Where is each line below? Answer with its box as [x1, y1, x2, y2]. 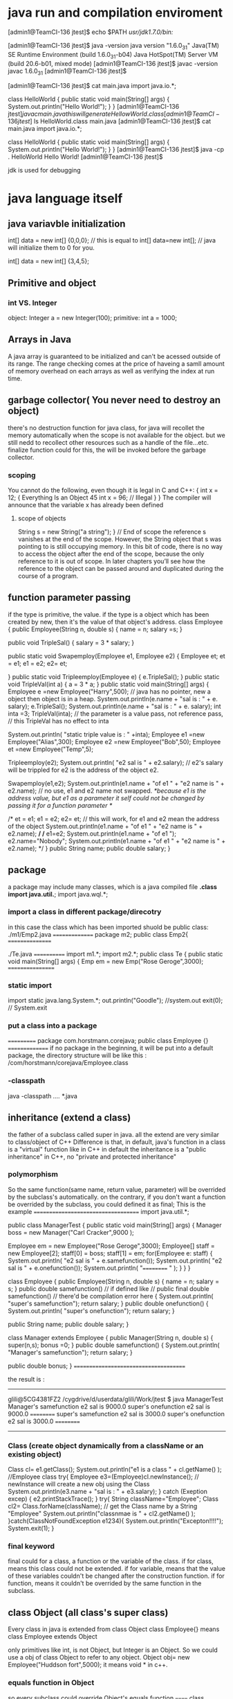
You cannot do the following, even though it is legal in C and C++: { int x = [8, 486, 218, 494]
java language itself [8, 191, 123, 206]
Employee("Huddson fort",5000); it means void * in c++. [8, 1661, 168, 1669]
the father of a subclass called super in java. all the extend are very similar [8, 1130, 220, 1138]
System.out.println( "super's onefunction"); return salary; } [8, 1306, 175, 1314]
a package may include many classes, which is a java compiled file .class [8, 882, 217, 891]
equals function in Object [8, 1678, 95, 1688]
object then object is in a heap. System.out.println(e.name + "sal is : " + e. [8, 694, 218, 703]
